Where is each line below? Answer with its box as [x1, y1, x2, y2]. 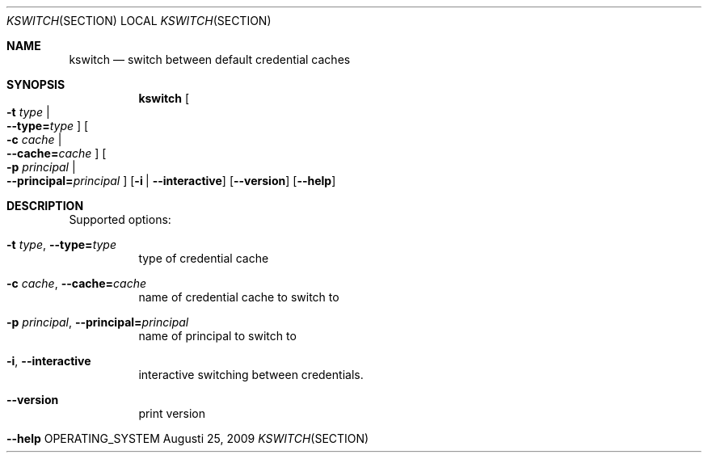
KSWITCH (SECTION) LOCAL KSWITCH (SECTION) [6, 14, 272, 27]
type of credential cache [138, 251, 269, 265]
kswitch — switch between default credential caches [69, 53, 351, 66]
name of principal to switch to [138, 329, 297, 343]
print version [138, 406, 206, 420]
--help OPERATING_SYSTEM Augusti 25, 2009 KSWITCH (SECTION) [6, 432, 369, 445]
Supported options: [69, 213, 171, 226]
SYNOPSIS [6, 78, 65, 91]
